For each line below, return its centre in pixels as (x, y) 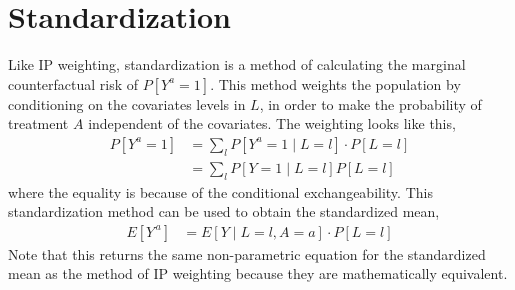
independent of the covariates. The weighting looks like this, (272, 123)
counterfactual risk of (73, 83)
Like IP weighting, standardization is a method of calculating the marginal (237, 64)
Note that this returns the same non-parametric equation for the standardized (247, 253)
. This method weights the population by (335, 83)
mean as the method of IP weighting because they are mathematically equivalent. (258, 273)
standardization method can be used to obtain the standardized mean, (224, 211)
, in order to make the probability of (370, 103)
